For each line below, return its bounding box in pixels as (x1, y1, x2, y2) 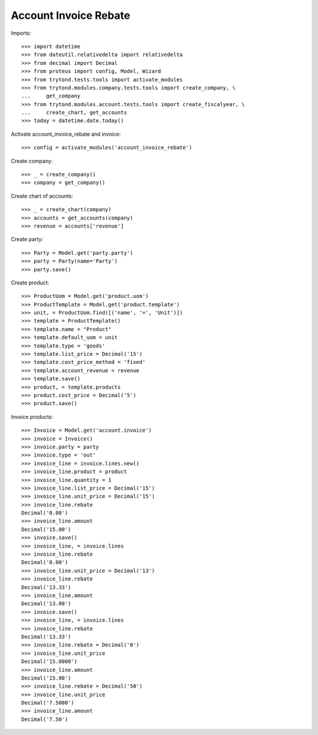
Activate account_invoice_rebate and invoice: (11, 130, 121, 137)
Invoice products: (11, 413, 54, 420)
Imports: (11, 29, 32, 37)
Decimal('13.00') (21, 601, 71, 607)
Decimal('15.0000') (21, 658, 78, 665)
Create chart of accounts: (11, 192, 74, 199)
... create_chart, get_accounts (21, 109, 127, 116)
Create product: (11, 279, 49, 286)
